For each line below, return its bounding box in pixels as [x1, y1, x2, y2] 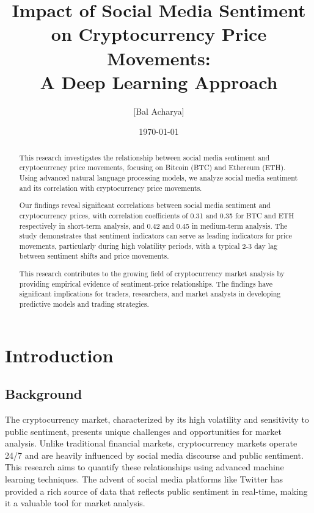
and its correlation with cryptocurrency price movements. [19, 182, 202, 193]
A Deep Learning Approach [40, 69, 278, 94]
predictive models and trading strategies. [19, 298, 149, 309]
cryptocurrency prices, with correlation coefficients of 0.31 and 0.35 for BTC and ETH [19, 210, 294, 220]
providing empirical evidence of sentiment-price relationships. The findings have [19, 278, 273, 289]
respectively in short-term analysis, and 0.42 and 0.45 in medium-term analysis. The [19, 220, 288, 231]
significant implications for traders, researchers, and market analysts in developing [19, 289, 281, 299]
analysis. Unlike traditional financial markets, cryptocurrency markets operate [5, 437, 298, 450]
